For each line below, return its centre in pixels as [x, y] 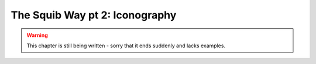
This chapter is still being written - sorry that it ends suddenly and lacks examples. [126, 46]
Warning [37, 35]
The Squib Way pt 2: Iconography [94, 15]
